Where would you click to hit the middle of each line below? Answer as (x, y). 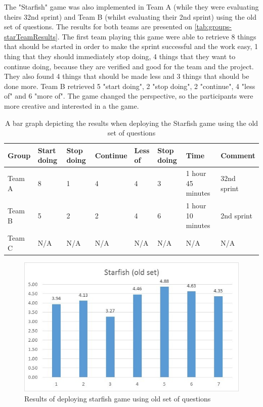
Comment (238, 155)
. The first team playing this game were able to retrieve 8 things (157, 36)
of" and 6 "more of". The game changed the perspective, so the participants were (129, 96)
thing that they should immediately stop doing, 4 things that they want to (120, 56)
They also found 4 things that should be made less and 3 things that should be (127, 76)
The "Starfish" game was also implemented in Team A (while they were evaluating (131, 7)
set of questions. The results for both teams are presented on (98, 27)
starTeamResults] (31, 36)
